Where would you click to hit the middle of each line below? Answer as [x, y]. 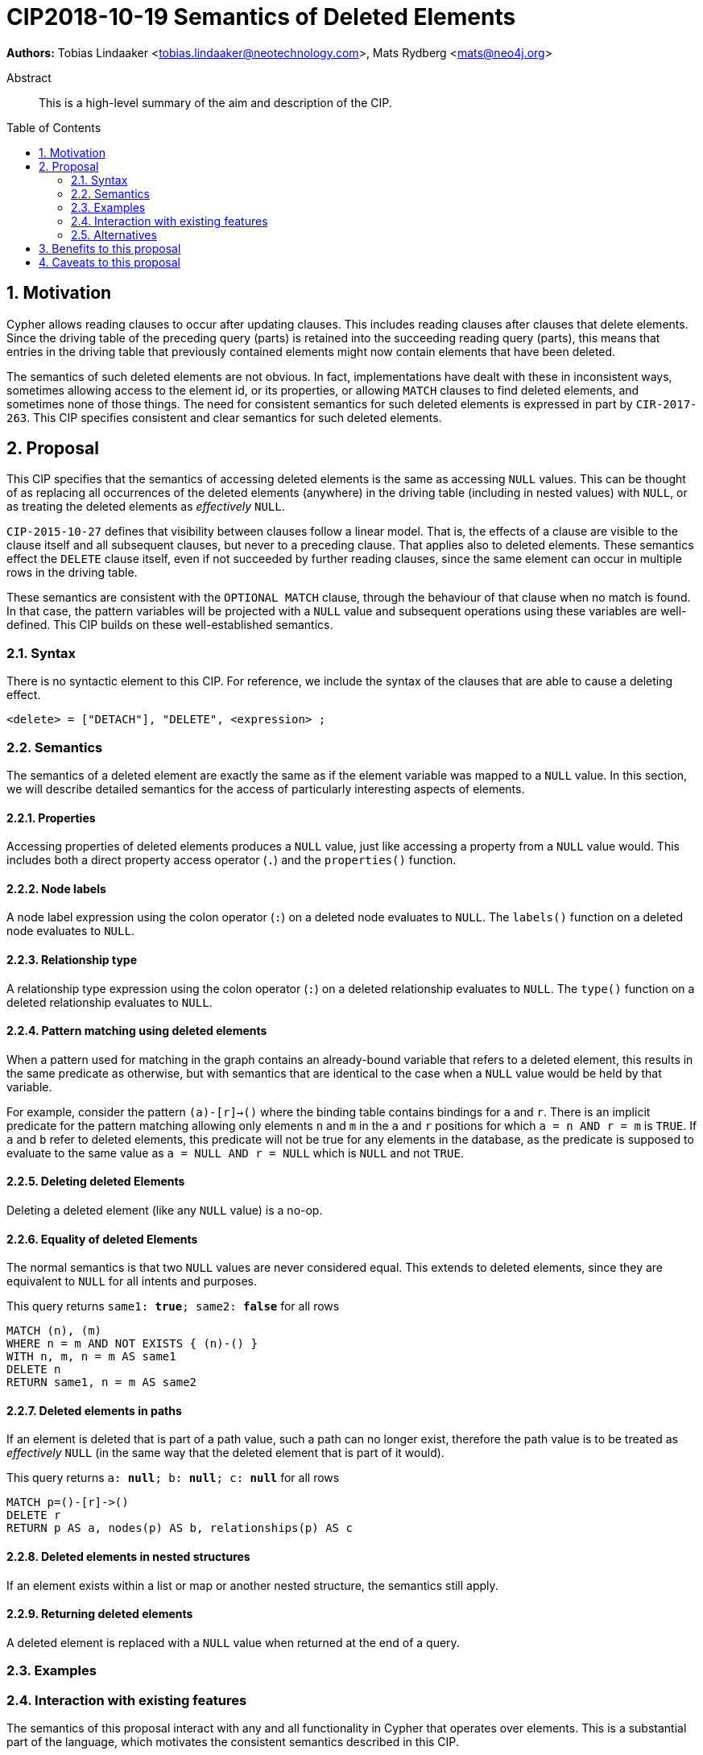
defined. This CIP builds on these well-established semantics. [170, 625]
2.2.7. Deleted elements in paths [94, 1410]
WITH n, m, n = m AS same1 [91, 1357]
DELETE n [34, 1370]
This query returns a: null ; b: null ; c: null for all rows [173, 1478]
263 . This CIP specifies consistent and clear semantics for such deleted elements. [224, 417]
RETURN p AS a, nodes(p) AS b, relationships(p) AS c [180, 1528]
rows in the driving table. [72, 573]
